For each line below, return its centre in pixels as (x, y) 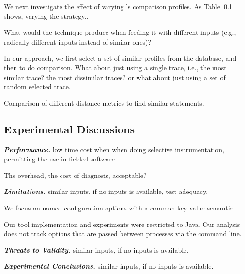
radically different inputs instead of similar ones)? (78, 41)
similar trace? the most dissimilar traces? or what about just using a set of (115, 77)
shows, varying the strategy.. (46, 16)
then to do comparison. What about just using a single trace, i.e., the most (115, 67)
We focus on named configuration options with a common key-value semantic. (119, 207)
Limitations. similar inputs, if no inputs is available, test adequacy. (106, 191)
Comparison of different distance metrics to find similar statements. (104, 103)
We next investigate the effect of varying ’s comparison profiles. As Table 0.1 (118, 6)
